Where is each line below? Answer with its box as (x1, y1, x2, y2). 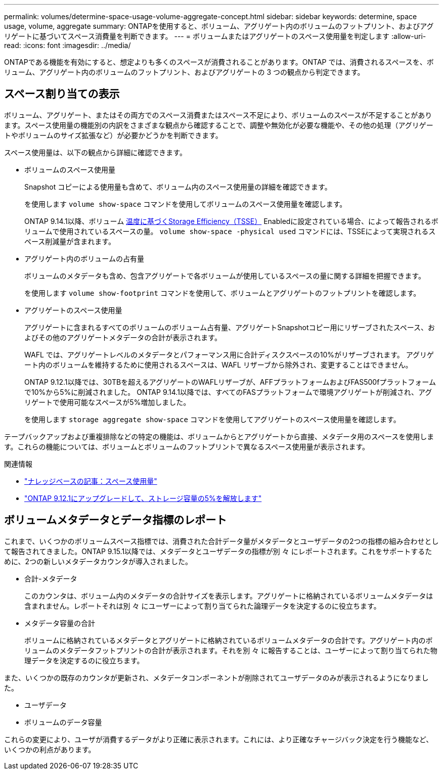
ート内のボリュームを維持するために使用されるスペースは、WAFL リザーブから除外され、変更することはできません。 (24, 360, 413, 369)
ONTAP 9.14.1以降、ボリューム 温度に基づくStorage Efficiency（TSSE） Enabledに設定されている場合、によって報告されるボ (24, 216, 438, 225)
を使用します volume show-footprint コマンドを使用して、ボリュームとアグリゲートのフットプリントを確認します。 (24, 288, 421, 297)
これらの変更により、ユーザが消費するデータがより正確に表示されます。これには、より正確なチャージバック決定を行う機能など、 (4, 735, 433, 744)
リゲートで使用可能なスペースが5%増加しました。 (24, 397, 191, 406)
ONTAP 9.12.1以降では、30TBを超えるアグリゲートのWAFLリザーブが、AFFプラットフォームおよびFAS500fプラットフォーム (24, 377, 436, 386)
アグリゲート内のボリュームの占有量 (24, 254, 144, 263)
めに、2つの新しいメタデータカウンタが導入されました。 (4, 557, 193, 566)
